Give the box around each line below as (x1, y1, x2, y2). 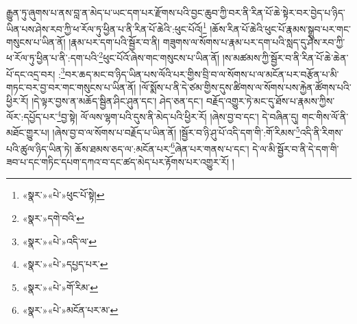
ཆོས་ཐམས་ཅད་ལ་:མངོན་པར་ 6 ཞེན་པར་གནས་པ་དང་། (75, 139, 249, 155)
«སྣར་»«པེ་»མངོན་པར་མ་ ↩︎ (22, 303, 119, 317)
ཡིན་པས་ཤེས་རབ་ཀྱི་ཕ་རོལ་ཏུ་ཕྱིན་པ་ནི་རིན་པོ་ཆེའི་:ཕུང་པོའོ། (6, 21, 203, 36)
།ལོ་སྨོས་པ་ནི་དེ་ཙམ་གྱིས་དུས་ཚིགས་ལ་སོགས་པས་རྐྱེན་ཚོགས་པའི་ (139, 79, 352, 94)
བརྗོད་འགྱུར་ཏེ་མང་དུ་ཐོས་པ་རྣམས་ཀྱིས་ (206, 93, 335, 108)
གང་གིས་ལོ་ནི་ (301, 109, 349, 123)
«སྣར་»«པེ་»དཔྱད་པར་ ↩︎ (22, 257, 108, 271)
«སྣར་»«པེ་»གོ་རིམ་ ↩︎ (22, 279, 98, 294)
